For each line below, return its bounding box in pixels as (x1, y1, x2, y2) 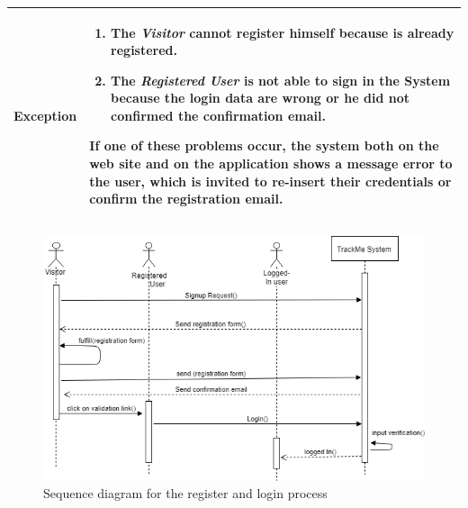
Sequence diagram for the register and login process (43, 484, 328, 503)
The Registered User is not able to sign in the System (111, 70, 451, 89)
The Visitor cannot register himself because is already (111, 23, 454, 41)
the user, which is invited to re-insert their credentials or (89, 171, 452, 190)
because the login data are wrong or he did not (111, 88, 409, 107)
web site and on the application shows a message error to (89, 154, 453, 173)
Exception (13, 105, 77, 124)
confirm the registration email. (89, 189, 283, 208)
